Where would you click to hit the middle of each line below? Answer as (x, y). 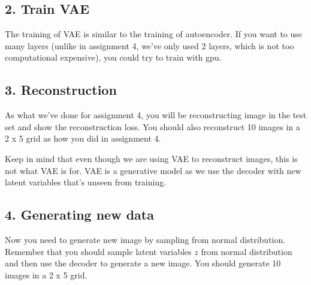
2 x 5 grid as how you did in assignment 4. (83, 138)
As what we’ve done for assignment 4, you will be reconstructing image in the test (156, 115)
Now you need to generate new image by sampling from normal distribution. (145, 239)
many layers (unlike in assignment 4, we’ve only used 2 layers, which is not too (150, 45)
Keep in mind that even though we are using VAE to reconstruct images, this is (151, 158)
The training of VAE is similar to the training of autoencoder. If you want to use (154, 34)
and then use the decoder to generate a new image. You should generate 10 (143, 263)
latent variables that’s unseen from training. (86, 182)
